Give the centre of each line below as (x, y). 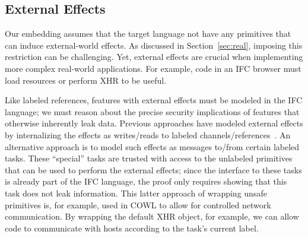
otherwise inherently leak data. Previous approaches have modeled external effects (154, 123)
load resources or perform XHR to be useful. (86, 80)
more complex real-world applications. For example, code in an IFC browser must (153, 68)
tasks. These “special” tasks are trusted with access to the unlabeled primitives (149, 158)
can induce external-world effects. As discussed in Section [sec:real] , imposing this (154, 45)
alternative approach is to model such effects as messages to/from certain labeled (152, 146)
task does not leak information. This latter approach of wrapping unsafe (136, 193)
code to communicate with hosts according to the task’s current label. (132, 228)
